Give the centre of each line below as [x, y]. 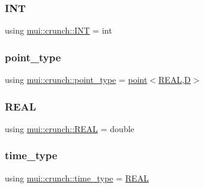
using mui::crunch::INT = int [58, 30]
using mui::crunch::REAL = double [70, 128]
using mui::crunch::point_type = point [76, 80]
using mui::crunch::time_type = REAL [77, 177]
